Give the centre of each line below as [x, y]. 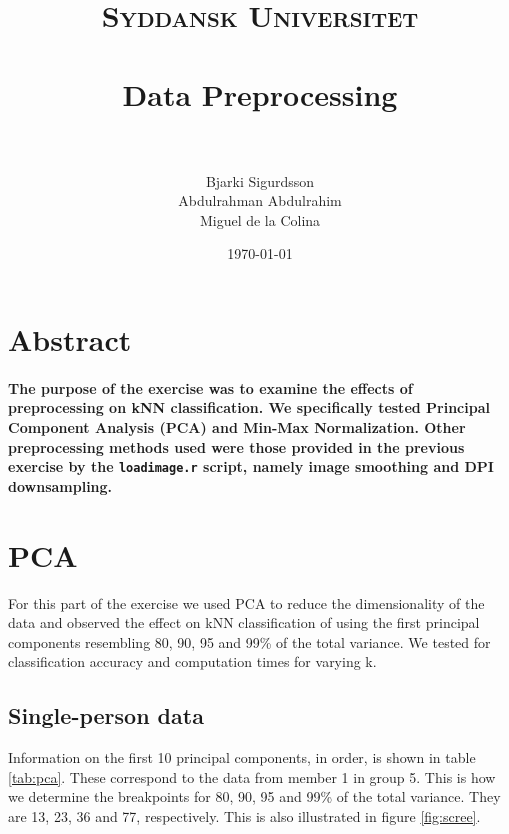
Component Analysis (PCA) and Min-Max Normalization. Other [237, 427]
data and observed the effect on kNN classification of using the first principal [244, 622]
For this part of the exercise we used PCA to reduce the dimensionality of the [246, 602]
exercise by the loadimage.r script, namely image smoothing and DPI [251, 466]
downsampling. [60, 485]
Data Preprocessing [260, 93]
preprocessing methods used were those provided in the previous [236, 446]
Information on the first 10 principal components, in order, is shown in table [242, 757]
